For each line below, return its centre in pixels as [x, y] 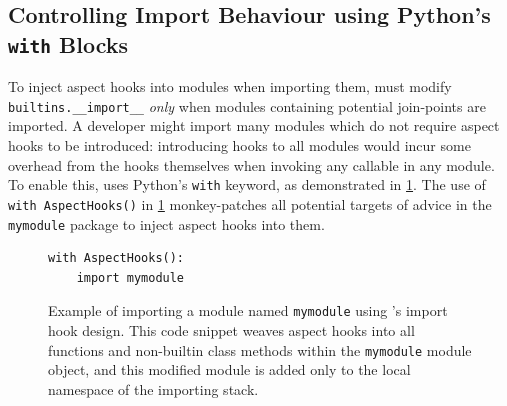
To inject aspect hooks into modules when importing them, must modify [230, 86]
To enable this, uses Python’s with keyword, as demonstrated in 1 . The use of [247, 184]
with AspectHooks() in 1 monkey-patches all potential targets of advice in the [250, 203]
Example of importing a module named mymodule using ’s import [248, 310]
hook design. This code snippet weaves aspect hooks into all [231, 330]
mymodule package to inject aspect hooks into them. [166, 223]
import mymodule [130, 277]
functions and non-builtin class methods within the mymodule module [260, 349]
